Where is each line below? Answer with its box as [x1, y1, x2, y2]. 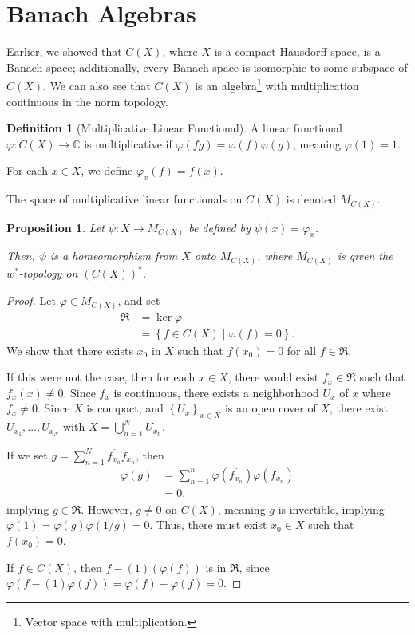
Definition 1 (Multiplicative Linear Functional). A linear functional [6, 120, 342, 136]
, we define [81, 162, 133, 179]
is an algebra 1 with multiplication [195, 75, 359, 93]
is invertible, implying [278, 500, 385, 517]
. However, [81, 500, 132, 517]
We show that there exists [6, 341, 133, 358]
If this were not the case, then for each [6, 369, 196, 385]
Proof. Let [6, 292, 56, 309]
